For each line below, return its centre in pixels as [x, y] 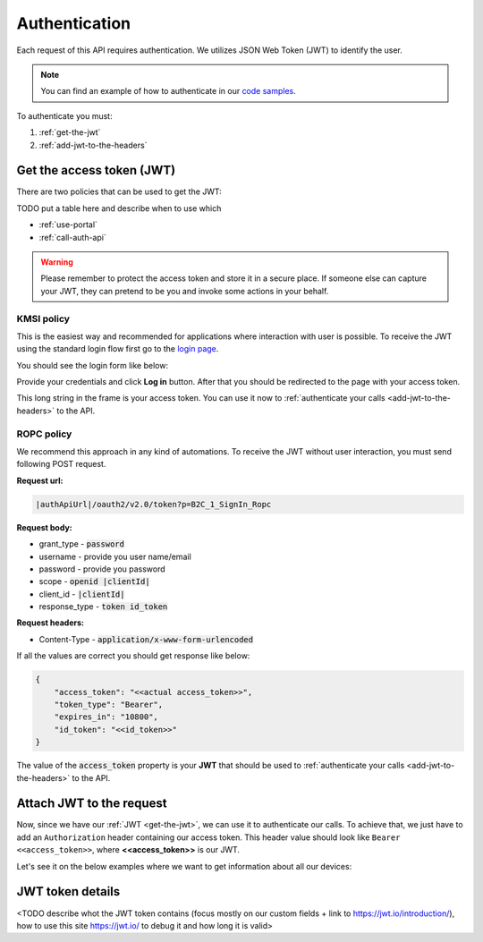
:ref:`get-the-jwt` [70, 132]
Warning [57, 262]
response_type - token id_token [103, 607]
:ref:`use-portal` [68, 225]
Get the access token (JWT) [96, 170]
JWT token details [68, 891]
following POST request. [61, 464]
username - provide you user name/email [115, 556]
